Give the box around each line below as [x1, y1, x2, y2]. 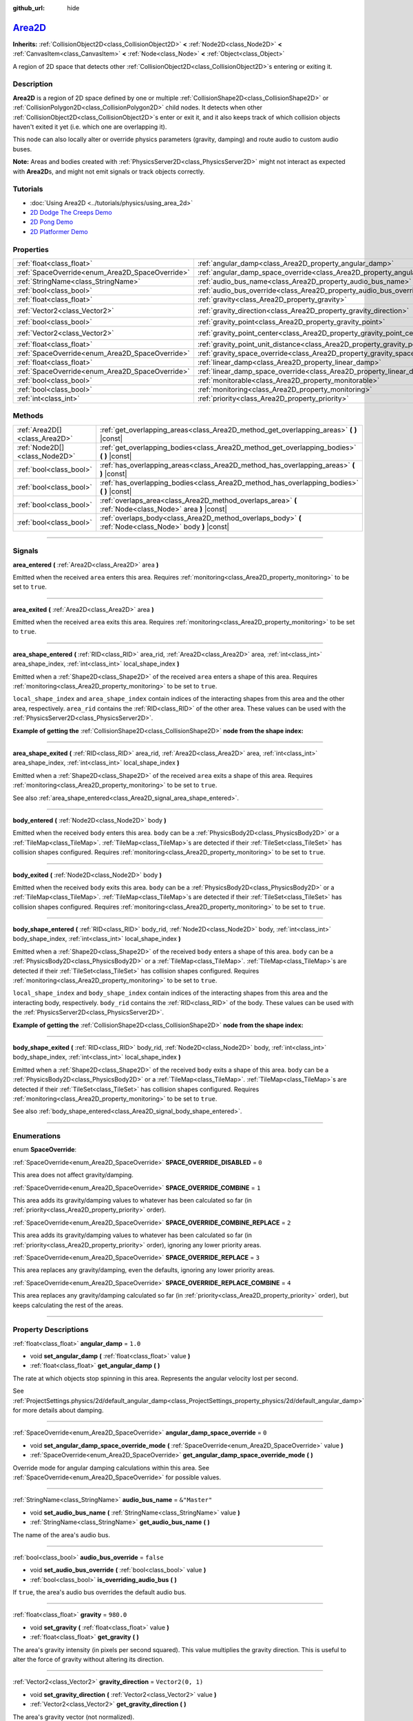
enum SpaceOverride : [12, 1145, 77, 1154]
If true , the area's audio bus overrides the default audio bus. [12, 1588, 187, 1596]
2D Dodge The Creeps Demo [30, 209, 113, 217]
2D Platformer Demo [30, 227, 89, 235]
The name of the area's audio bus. [12, 1530, 110, 1539]
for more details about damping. [12, 1406, 104, 1415]
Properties [12, 244, 50, 254]
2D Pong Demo [30, 218, 74, 226]
